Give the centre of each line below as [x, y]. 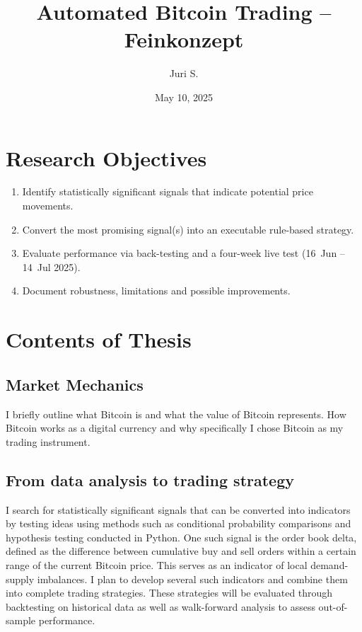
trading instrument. [48, 441]
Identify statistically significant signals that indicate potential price [168, 191]
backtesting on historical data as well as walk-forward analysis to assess [160, 606]
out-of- [333, 606]
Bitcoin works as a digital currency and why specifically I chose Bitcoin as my [175, 428]
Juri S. [184, 73]
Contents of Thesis [99, 339]
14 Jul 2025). [51, 266]
